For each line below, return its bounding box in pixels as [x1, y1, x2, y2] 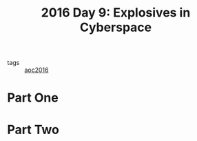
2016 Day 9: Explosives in [41, 5, 191, 21]
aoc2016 [24, 66, 49, 74]
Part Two [7, 122, 60, 138]
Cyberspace [79, 19, 152, 35]
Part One [7, 90, 59, 106]
